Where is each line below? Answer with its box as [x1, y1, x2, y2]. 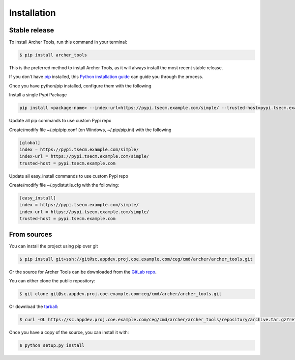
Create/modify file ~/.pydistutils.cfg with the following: [9, 182, 119, 188]
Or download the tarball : [9, 304, 59, 309]
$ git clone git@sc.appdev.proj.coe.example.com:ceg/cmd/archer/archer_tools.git [19, 291, 222, 297]
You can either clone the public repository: [9, 278, 95, 284]
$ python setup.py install [19, 343, 85, 348]
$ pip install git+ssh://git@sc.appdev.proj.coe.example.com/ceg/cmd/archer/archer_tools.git [19, 256, 253, 262]
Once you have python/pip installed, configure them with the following [9, 83, 152, 88]
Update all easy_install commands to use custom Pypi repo [9, 173, 129, 179]
